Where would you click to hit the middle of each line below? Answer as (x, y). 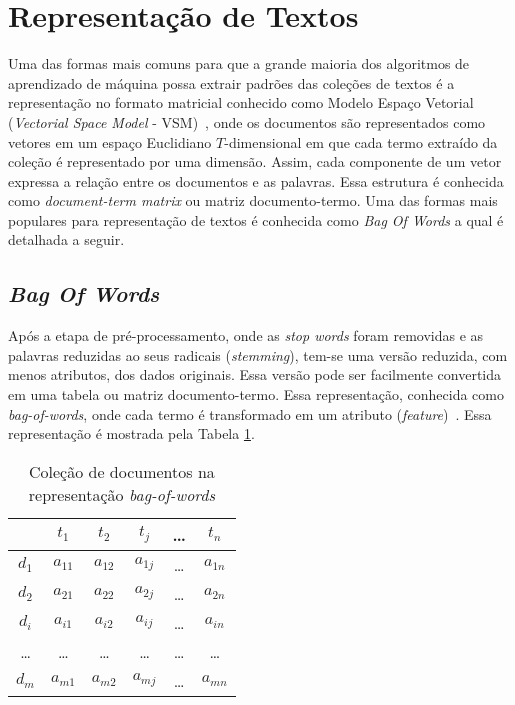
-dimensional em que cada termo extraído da (361, 141)
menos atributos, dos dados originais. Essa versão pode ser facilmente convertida (255, 374)
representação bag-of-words (122, 494)
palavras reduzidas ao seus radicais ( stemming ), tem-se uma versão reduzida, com (258, 354)
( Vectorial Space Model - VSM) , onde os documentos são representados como (247, 121)
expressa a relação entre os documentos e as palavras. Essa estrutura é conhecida (256, 180)
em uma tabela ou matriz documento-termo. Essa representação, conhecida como (256, 394)
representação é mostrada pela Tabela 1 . (131, 433)
